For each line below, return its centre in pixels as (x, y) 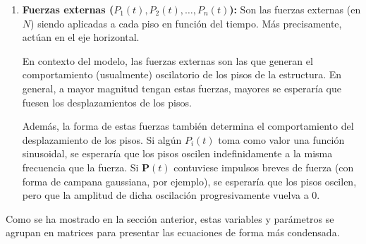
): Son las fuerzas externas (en (295, 9)
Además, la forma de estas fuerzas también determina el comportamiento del (188, 126)
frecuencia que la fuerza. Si (80, 167)
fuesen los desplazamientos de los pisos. (107, 102)
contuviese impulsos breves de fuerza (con (264, 167)
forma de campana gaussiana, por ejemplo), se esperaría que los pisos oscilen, (189, 181)
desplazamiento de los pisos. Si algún (102, 139)
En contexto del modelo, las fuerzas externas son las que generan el (167, 60)
